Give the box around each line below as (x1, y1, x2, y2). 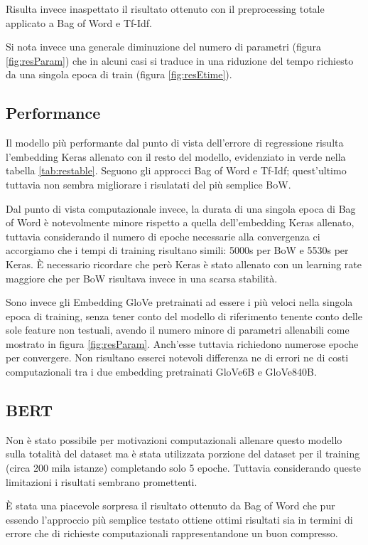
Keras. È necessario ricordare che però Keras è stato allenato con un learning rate (6, 256, 362, 271)
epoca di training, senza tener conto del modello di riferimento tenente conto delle (6, 308, 362, 323)
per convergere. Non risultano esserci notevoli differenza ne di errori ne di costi (6, 350, 349, 365)
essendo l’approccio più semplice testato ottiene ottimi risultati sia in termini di (6, 512, 353, 527)
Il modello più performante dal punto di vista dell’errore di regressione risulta (6, 135, 344, 150)
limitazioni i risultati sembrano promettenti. (6, 474, 197, 489)
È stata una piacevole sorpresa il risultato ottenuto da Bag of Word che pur (6, 498, 335, 513)
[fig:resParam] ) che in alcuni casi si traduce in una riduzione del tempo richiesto (6, 53, 354, 68)
